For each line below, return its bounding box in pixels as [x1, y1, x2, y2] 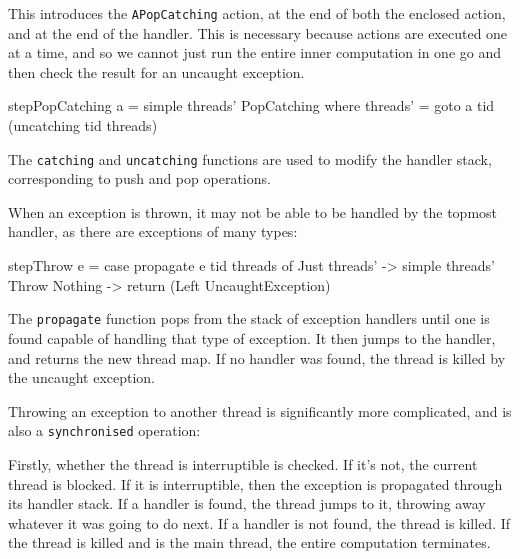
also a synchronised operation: [8, 420, 201, 441]
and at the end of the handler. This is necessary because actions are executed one [8, 22, 508, 43]
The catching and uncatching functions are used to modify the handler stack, [8, 148, 492, 169]
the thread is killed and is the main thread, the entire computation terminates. [8, 532, 491, 553]
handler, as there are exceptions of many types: [8, 221, 298, 242]
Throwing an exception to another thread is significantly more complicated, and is [8, 400, 512, 421]
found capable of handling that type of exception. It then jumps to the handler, [8, 327, 496, 348]
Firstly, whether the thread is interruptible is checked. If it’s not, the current [8, 453, 478, 474]
